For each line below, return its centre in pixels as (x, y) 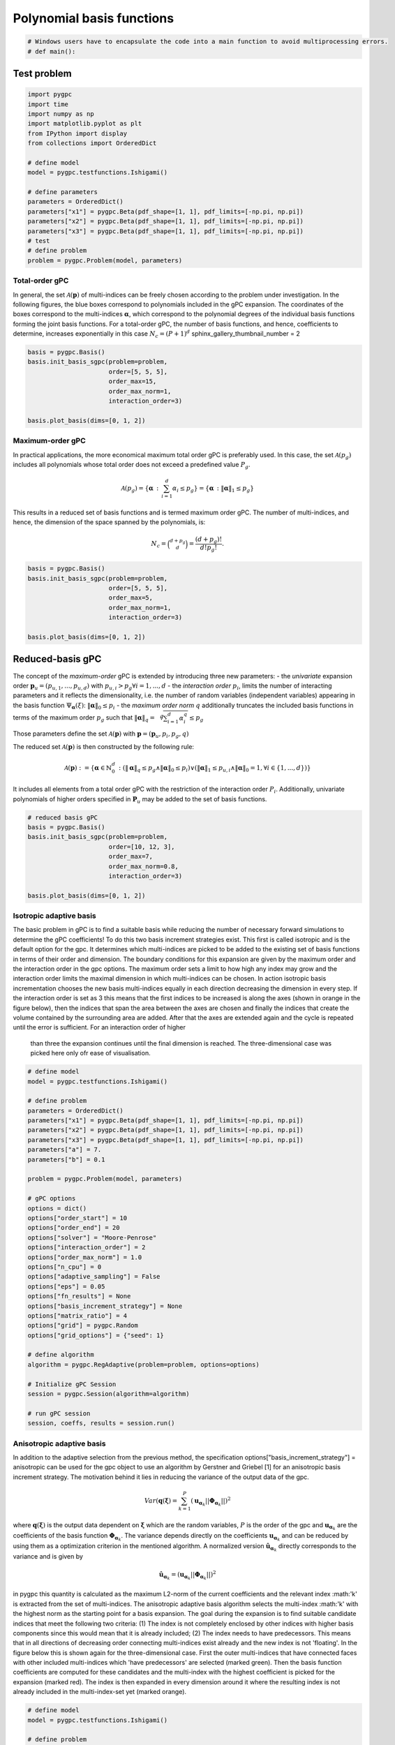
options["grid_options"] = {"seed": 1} (96, 1335)
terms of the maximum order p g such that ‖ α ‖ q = (84, 718)
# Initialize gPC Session (72, 1384)
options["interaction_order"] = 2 (87, 1247)
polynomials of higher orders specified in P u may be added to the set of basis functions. (140, 800)
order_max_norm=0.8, (144, 866)
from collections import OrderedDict (92, 143)
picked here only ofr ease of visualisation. (90, 1053)
